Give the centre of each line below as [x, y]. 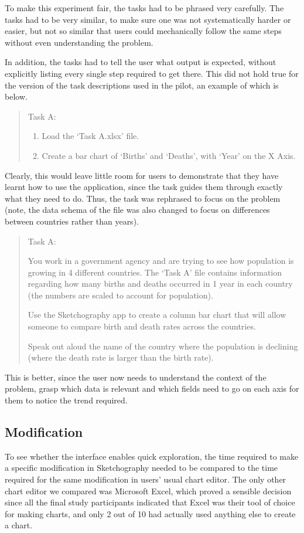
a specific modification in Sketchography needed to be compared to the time [141, 468]
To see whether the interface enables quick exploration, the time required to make [152, 456]
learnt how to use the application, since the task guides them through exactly [144, 187]
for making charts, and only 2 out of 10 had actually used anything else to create [150, 513]
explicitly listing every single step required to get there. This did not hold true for [152, 73]
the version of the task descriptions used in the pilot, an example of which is [142, 85]
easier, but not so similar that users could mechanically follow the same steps [143, 31]
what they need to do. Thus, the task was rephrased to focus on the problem [143, 198]
